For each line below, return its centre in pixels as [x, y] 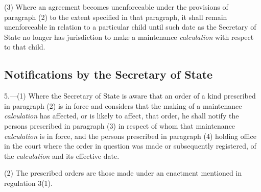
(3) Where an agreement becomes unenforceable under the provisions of [116, 7]
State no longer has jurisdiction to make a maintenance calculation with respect [129, 37]
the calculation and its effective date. [62, 155]
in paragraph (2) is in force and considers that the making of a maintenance [123, 105]
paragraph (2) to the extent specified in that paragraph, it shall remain [116, 17]
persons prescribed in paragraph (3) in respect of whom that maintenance [120, 125]
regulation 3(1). [28, 183]
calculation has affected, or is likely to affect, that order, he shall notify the [122, 116]
